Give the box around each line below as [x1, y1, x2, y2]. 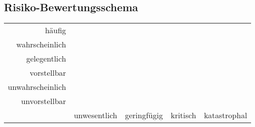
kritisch [170, 109, 197, 121]
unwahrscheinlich [8, 81, 66, 93]
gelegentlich [26, 53, 66, 64]
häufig [45, 24, 66, 36]
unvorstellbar [21, 95, 66, 107]
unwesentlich [74, 109, 117, 121]
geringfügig [125, 109, 163, 121]
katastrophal [204, 109, 247, 121]
